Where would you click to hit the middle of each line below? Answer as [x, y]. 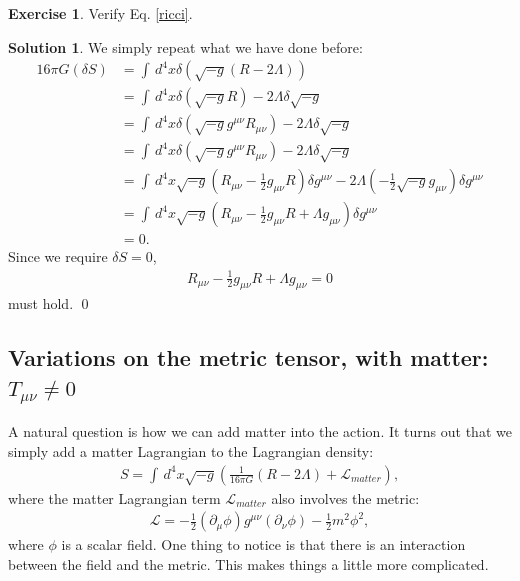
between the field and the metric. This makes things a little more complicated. [248, 563]
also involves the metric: [345, 497]
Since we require [58, 256]
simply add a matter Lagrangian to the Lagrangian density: [191, 450]
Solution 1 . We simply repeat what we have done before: [185, 46]
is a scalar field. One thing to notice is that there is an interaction [263, 544]
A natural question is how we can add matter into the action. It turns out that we [260, 431]
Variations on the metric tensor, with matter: [248, 357]
